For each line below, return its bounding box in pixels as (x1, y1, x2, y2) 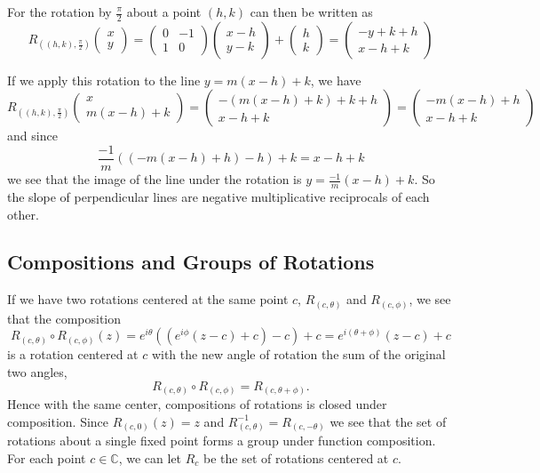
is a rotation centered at (7, 345, 139, 364)
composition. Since (7, 412, 109, 430)
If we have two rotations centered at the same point (7, 290, 289, 309)
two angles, (7, 363, 67, 381)
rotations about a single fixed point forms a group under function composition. (7, 431, 436, 450)
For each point (7, 449, 86, 468)
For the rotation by (7, 3, 112, 20)
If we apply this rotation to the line (7, 70, 201, 89)
